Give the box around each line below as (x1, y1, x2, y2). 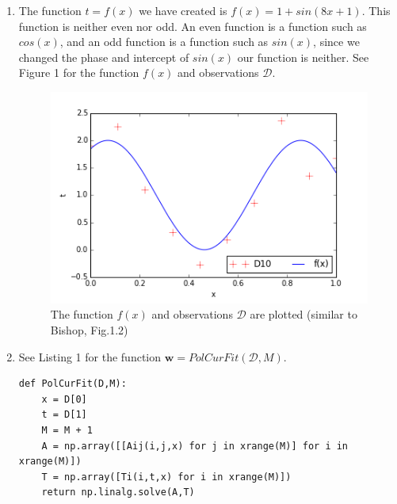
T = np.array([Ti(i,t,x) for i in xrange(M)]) (41, 471, 292, 483)
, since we (313, 33, 360, 50)
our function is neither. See (237, 48, 369, 65)
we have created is (139, 2, 227, 18)
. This (361, 2, 391, 18)
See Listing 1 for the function (18, 348, 162, 365)
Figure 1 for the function (18, 64, 139, 81)
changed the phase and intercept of (18, 48, 189, 65)
